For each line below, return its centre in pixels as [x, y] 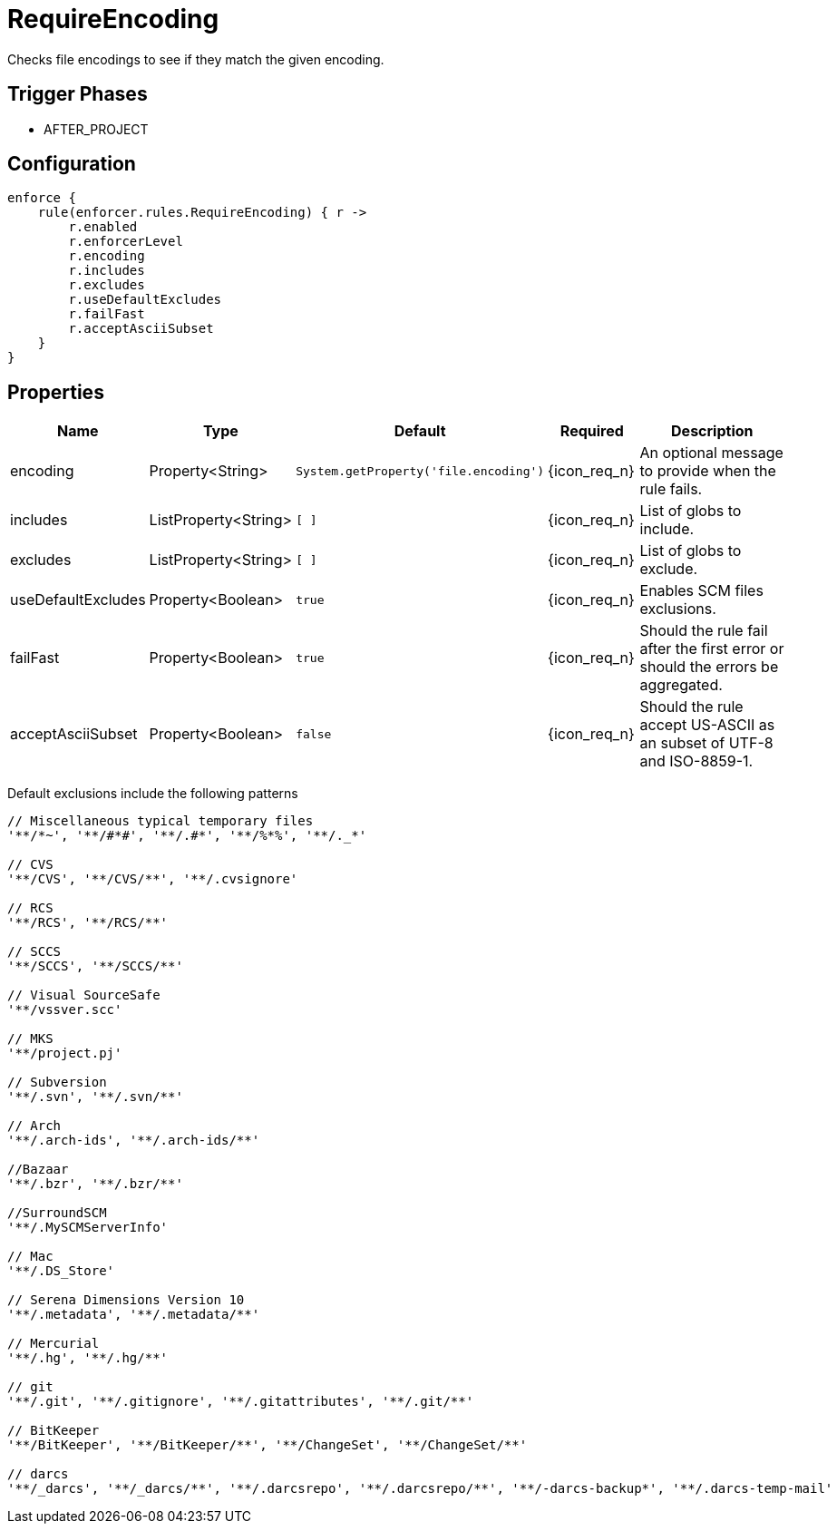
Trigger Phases [78, 94]
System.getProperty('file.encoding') [420, 471]
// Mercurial [54, 1344]
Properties [56, 392]
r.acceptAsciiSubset [141, 329]
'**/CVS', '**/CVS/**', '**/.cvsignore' [153, 879]
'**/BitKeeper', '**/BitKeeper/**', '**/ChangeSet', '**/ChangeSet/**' [268, 1445]
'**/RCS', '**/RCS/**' [88, 923]
